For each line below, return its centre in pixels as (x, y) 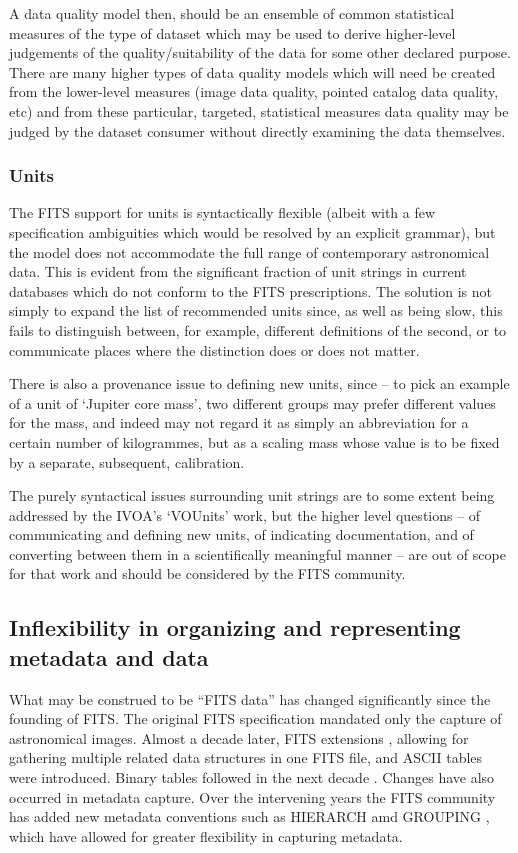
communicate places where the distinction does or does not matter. (214, 349)
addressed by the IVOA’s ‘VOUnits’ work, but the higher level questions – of (245, 514)
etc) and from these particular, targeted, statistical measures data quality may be (259, 110)
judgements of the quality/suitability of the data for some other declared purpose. (260, 52)
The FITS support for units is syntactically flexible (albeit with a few (222, 212)
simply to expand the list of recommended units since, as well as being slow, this (256, 310)
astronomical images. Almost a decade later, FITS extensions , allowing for (239, 737)
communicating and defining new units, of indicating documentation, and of (241, 534)
